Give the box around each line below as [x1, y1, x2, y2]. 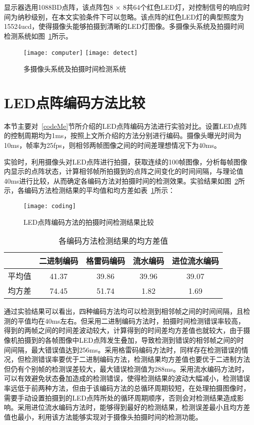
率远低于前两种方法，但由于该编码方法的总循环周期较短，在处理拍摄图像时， [4, 382, 250, 393]
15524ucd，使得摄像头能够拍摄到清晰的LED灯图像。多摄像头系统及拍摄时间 [4, 21, 244, 31]
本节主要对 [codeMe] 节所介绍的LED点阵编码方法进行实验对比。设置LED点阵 [4, 120, 247, 131]
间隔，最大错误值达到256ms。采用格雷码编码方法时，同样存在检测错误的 [10, 344, 242, 354]
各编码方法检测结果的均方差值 [59, 235, 169, 247]
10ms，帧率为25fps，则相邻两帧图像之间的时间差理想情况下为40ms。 [4, 140, 221, 150]
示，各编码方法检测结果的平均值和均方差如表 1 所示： [4, 185, 175, 195]
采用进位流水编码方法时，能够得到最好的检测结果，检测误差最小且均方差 [17, 402, 250, 412]
